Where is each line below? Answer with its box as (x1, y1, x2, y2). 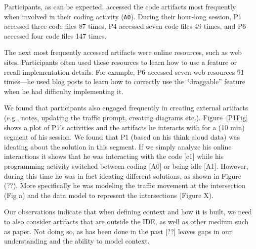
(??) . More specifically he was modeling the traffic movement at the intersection (4, 180, 246, 191)
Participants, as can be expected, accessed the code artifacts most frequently (4, 1, 236, 11)
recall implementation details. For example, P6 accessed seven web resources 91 (4, 66, 244, 77)
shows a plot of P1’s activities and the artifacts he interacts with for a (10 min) (4, 122, 245, 132)
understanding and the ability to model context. (4, 236, 150, 246)
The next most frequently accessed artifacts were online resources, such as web (4, 47, 242, 57)
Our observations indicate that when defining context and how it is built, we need (4, 206, 252, 217)
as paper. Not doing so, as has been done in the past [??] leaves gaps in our (4, 226, 232, 236)
